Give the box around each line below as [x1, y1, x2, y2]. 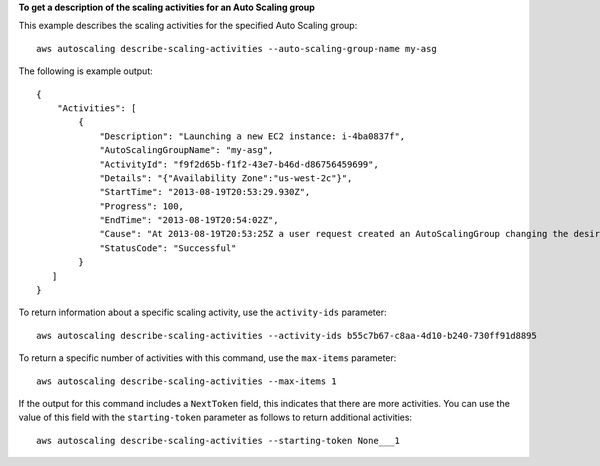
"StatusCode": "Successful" [99, 242, 237, 254]
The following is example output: [18, 65, 154, 77]
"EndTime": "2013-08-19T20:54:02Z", [99, 215, 279, 226]
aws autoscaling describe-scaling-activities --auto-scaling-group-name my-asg [36, 43, 437, 54]
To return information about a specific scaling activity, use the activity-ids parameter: [18, 306, 387, 319]
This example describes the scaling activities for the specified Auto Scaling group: [18, 20, 358, 32]
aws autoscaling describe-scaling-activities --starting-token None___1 [36, 435, 400, 446]
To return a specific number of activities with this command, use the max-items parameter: [18, 352, 397, 364]
